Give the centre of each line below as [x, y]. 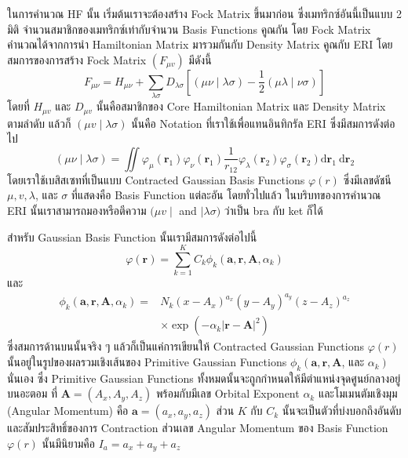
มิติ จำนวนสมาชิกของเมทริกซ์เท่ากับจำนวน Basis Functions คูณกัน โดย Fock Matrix [189, 29]
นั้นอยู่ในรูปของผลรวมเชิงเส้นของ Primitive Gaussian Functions [147, 362]
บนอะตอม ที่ [33, 393]
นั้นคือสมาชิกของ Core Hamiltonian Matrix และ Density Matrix [241, 106]
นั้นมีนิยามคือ [68, 443]
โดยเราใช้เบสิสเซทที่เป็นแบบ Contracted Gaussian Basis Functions [156, 179]
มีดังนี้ [200, 59]
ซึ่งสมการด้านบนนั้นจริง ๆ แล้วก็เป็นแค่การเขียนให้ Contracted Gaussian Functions [186, 346]
